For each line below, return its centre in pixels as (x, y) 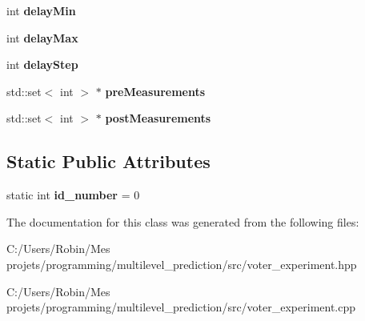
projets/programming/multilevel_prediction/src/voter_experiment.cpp (181, 307)
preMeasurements (155, 91)
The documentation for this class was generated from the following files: (183, 221)
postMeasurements (158, 118)
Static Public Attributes (108, 161)
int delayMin (41, 10)
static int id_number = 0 (73, 195)
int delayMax (42, 37)
